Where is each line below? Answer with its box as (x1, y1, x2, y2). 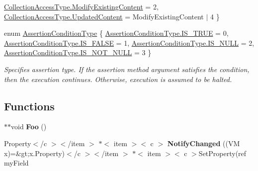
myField (4, 158, 29, 168)
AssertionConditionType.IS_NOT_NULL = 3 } (4, 47, 152, 58)
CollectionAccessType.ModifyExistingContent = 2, (4, 1, 159, 11)
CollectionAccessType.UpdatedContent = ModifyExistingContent (4, 11, 204, 21)
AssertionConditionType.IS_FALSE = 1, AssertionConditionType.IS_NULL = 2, (4, 37, 255, 48)
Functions (4, 98, 55, 113)
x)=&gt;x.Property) (4, 148, 65, 158)
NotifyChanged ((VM (167, 138, 240, 148)
